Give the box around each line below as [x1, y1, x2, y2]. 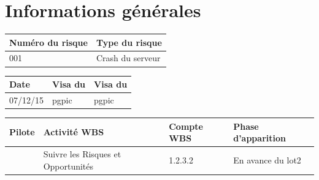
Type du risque [96, 36, 162, 48]
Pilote [9, 126, 35, 138]
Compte [169, 119, 203, 132]
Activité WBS [43, 126, 104, 138]
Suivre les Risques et [43, 147, 121, 160]
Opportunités [43, 159, 94, 172]
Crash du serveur [96, 51, 161, 64]
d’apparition [233, 132, 286, 144]
